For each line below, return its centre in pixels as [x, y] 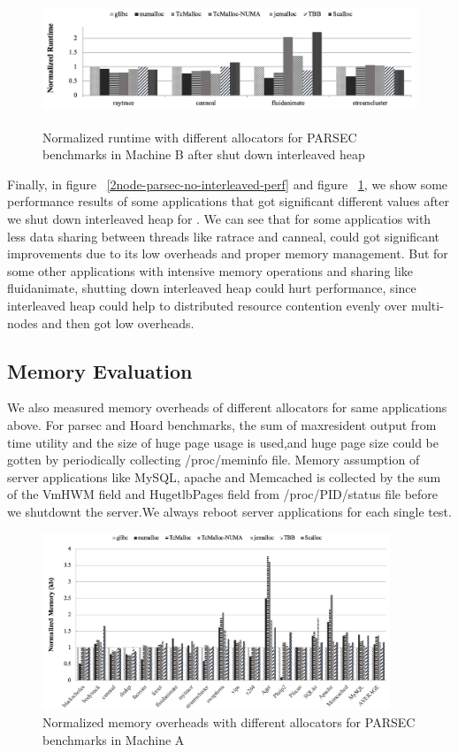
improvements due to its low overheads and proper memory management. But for [228, 253]
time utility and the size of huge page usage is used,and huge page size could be [223, 442]
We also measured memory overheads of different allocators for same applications [227, 407]
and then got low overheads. [118, 322]
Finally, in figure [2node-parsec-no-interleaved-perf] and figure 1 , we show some [228, 184]
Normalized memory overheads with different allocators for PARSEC [229, 722]
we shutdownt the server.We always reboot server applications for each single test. [229, 511]
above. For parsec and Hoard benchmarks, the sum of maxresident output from [222, 424]
